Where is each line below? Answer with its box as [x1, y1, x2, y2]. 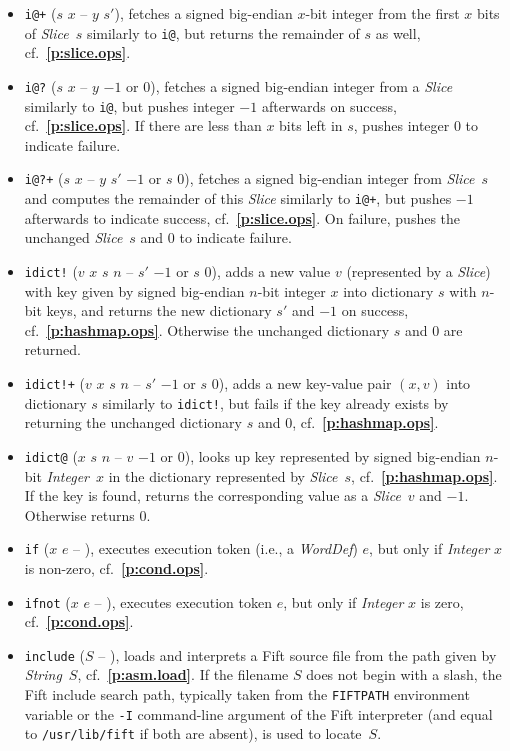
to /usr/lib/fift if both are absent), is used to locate [24, 723, 362, 744]
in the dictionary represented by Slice [108, 465, 338, 486]
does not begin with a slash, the [306, 664, 502, 685]
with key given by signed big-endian [24, 280, 245, 301]
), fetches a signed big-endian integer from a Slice [150, 75, 453, 96]
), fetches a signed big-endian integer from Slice [184, 168, 475, 189]
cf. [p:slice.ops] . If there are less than [24, 115, 262, 136]
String [24, 664, 62, 685]
